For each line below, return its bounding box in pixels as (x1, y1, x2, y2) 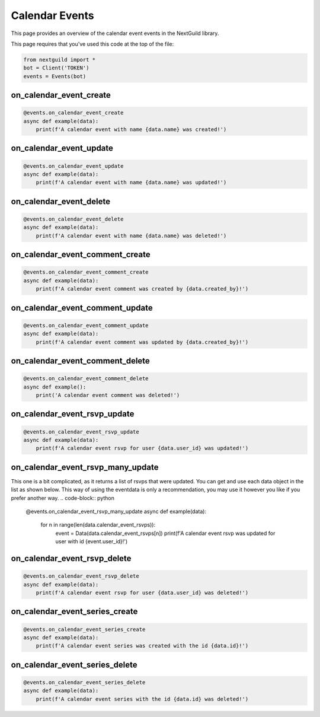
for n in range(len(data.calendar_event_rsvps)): (40, 521, 156, 528)
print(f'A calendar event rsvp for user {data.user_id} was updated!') (36, 445, 249, 452)
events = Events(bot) (23, 73, 87, 79)
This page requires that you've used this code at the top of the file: (11, 40, 174, 47)
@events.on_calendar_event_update (23, 162, 124, 169)
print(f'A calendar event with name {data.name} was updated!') (36, 179, 227, 186)
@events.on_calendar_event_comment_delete (23, 375, 149, 382)
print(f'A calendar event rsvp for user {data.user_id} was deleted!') (36, 589, 249, 596)
